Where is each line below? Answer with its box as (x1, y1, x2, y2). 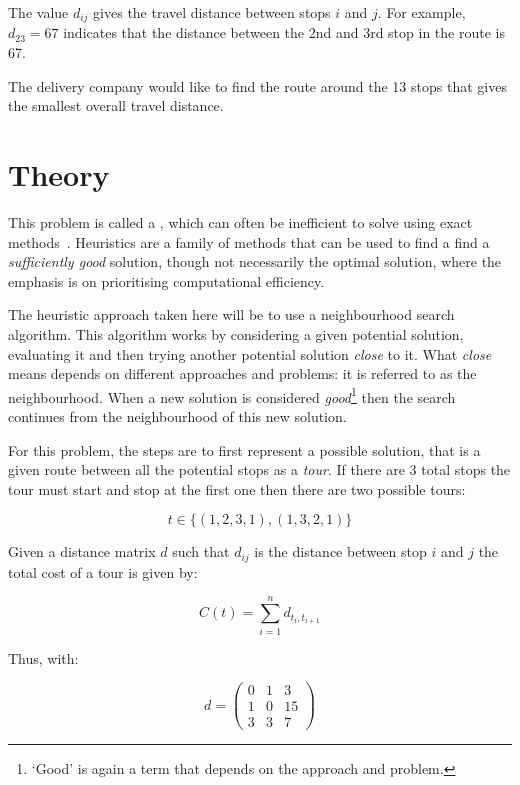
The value (8, 2, 69, 22)
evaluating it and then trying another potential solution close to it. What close (8, 343, 492, 364)
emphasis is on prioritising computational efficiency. (8, 270, 325, 291)
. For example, (377, 2, 466, 22)
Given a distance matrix (8, 541, 156, 562)
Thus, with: (8, 647, 79, 668)
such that (172, 541, 230, 562)
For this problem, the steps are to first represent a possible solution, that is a (8, 439, 481, 460)
